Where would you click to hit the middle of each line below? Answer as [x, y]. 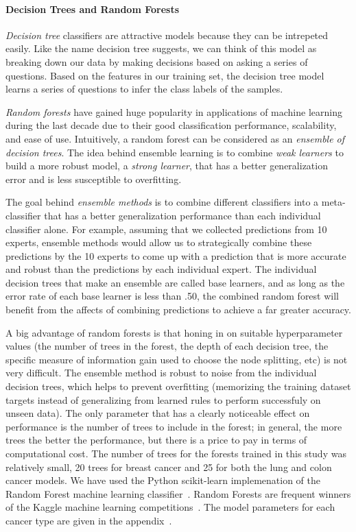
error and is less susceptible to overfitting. [94, 179]
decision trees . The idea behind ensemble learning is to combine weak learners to [175, 152]
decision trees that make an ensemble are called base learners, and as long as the [175, 282]
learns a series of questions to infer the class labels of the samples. [144, 89]
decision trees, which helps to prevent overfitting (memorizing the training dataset [178, 386]
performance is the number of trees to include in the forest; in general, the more [174, 426]
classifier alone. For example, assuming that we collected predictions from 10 [166, 229]
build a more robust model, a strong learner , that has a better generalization [167, 166]
